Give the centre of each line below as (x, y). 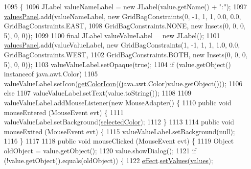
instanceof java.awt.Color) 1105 (51, 74)
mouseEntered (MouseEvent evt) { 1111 (64, 112)
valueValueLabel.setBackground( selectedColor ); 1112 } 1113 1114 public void (119, 122)
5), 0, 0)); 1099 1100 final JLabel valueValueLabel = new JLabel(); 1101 (112, 35)
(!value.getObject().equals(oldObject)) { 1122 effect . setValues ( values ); (109, 160)
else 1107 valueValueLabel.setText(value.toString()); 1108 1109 (98, 93)
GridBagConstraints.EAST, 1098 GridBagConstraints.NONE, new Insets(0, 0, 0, (125, 26)
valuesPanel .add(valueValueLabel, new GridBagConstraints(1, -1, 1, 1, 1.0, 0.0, (122, 45)
